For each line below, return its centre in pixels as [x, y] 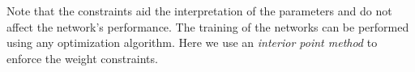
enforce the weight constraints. [82, 58]
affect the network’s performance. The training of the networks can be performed [208, 26]
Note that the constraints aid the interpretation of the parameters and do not [199, 11]
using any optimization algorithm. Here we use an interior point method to [192, 42]
